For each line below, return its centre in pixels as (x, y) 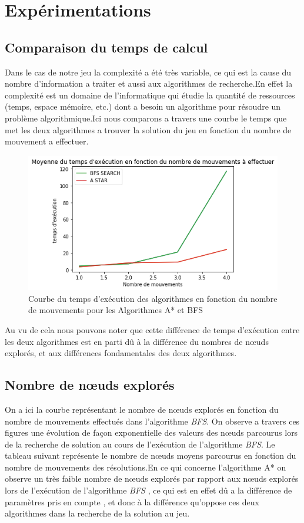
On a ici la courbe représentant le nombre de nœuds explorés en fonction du (142, 409)
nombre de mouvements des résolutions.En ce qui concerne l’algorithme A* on (146, 467)
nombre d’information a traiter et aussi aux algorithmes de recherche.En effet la (149, 83)
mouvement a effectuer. (47, 141)
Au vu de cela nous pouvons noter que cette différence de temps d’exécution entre (152, 329)
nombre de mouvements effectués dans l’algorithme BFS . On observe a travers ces (152, 421)
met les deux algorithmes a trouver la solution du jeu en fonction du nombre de (148, 129)
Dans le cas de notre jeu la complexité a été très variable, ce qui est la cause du (148, 72)
